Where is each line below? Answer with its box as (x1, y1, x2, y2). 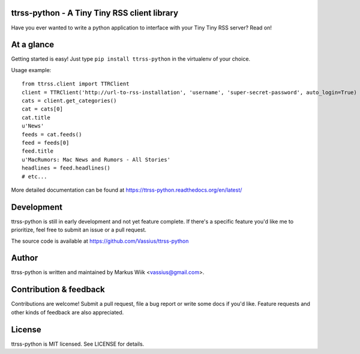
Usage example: (11, 66, 52, 73)
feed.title (22, 148, 54, 154)
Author (11, 253, 38, 263)
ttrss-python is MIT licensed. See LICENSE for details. (11, 340, 145, 347)
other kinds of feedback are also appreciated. (11, 308, 124, 316)
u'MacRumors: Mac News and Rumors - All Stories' (22, 156, 171, 163)
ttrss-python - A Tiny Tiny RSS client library (11, 8, 179, 18)
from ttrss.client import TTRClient (22, 81, 130, 87)
